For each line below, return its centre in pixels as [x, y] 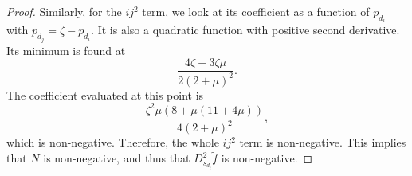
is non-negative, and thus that [117, 158]
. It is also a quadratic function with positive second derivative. [245, 30]
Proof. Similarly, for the [64, 11]
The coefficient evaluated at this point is [105, 94]
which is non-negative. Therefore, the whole [113, 142]
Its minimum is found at [66, 50]
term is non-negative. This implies [323, 142]
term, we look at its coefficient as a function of [256, 11]
